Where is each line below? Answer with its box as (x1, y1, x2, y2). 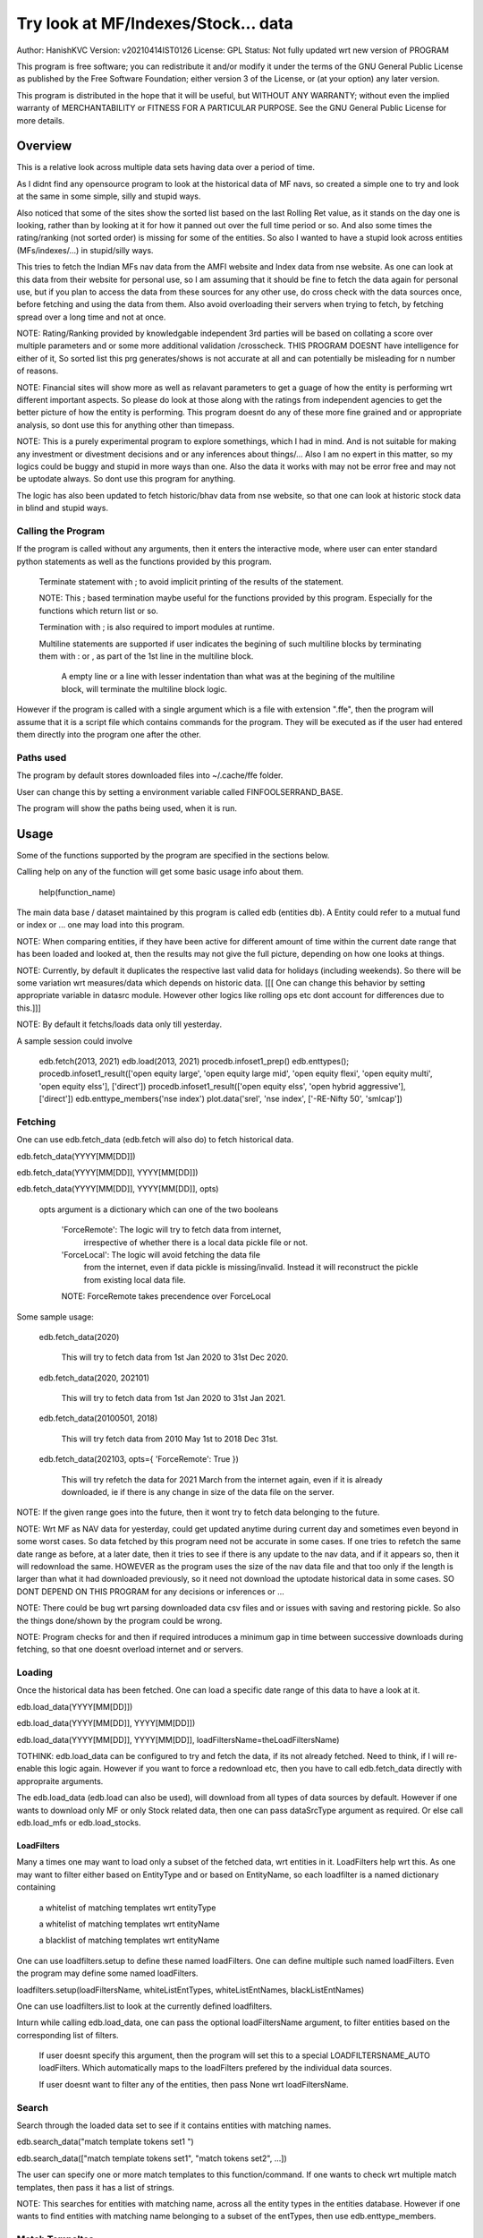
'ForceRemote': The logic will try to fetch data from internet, (61, 1225, 282, 1235)
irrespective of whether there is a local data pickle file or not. (83, 1236, 309, 1248)
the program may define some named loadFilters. (16, 1968, 199, 1978)
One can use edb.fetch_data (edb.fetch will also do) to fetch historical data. (16, 1134, 294, 1145)
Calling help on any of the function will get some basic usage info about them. (16, 867, 304, 877)
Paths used (16, 751, 67, 764)
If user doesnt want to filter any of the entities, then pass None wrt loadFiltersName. (38, 2079, 349, 2089)
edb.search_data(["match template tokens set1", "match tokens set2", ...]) (16, 2153, 288, 2164)
